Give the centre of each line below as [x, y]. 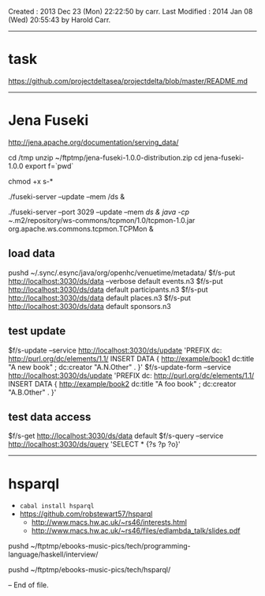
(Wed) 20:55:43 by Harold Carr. [60, 20]
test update [37, 331]
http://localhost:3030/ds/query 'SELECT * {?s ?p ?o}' [95, 444]
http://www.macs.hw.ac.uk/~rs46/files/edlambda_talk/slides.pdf [136, 531]
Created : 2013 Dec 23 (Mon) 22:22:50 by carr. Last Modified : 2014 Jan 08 [131, 11]
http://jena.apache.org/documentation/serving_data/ [93, 142]
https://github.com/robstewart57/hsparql [86, 514]
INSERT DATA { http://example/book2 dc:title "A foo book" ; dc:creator [122, 383]
